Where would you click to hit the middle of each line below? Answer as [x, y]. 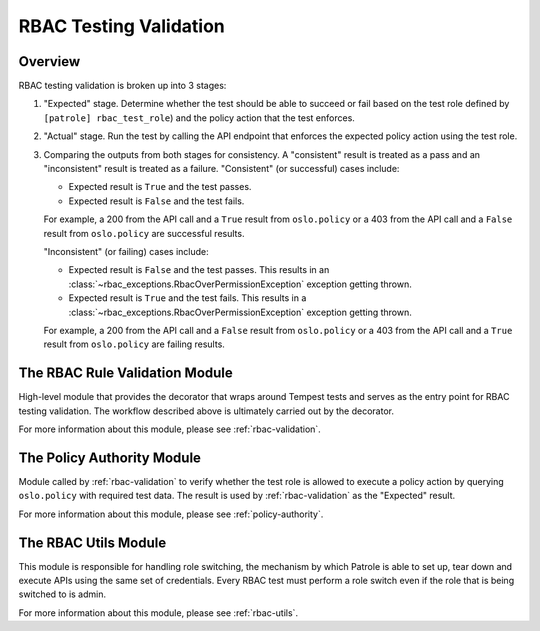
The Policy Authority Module [110, 457]
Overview [49, 61]
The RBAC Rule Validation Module [126, 373]
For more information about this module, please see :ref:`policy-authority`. [171, 514]
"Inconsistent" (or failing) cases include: [126, 251]
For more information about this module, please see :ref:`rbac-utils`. [158, 612]
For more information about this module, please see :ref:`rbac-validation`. [170, 429]
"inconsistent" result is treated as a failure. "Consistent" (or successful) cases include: [221, 169]
